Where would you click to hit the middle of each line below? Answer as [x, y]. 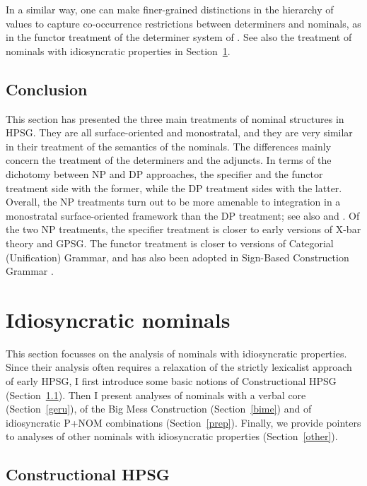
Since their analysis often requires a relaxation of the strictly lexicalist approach [179, 367]
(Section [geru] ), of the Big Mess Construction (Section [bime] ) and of [159, 409]
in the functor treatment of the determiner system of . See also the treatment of [179, 37]
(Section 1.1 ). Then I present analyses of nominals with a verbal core [156, 395]
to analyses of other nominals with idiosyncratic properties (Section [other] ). [172, 436]
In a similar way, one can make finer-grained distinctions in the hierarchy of [170, 9]
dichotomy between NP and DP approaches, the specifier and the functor [164, 173]
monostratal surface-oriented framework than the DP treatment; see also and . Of [183, 215]
